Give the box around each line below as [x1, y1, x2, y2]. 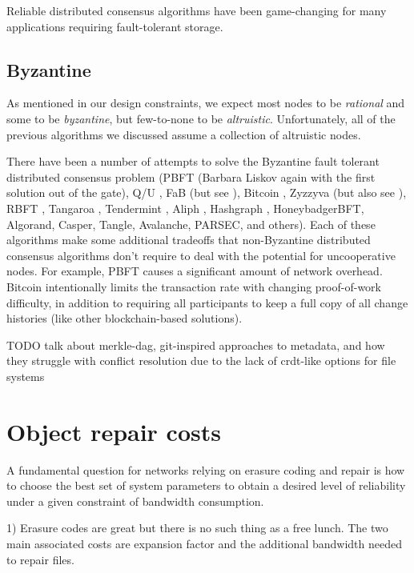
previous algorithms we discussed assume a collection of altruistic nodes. [6, 126, 361, 142]
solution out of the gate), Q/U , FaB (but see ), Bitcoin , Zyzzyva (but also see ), [6, 184, 407, 201]
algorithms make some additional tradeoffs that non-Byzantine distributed [6, 231, 371, 248]
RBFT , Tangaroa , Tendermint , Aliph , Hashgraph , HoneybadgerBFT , [6, 199, 364, 216]
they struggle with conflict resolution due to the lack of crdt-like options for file [6, 352, 396, 369]
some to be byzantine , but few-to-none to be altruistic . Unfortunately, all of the [6, 110, 396, 126]
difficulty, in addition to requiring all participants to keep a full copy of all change [6, 294, 408, 311]
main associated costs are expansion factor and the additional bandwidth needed [6, 535, 402, 551]
